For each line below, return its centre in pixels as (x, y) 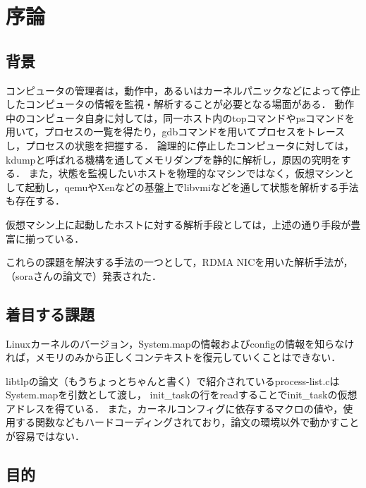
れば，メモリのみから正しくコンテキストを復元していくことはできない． (173, 357)
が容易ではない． (45, 436)
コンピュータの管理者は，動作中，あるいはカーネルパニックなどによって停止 (183, 90)
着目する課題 (50, 313)
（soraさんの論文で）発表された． (84, 275)
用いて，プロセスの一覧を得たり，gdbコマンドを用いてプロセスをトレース (176, 132)
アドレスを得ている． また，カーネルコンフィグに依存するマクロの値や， (175, 408)
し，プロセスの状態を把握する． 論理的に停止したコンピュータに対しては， (180, 145)
